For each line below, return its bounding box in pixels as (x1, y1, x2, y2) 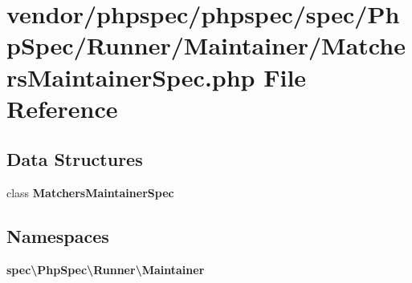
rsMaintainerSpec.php (6, 60, 255, 93)
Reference (6, 91, 118, 124)
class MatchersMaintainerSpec (6, 184, 174, 201)
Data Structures (6, 147, 143, 172)
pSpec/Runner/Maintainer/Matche (6, 29, 406, 62)
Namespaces (6, 224, 109, 249)
